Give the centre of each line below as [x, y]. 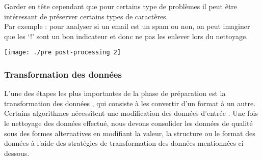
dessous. [17, 153]
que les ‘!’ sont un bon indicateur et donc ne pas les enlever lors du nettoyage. [126, 36]
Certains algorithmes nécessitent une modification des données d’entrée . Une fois [131, 113]
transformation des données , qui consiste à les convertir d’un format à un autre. [130, 103]
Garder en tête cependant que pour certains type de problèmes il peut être [121, 6]
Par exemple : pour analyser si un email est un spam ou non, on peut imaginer [127, 26]
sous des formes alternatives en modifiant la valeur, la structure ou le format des [130, 133]
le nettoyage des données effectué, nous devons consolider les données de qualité [128, 123]
